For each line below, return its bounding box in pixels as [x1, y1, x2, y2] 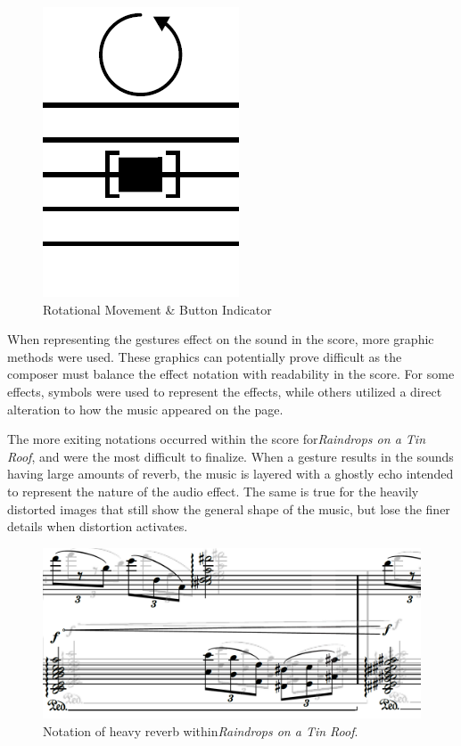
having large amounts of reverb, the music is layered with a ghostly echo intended [7, 464, 454, 483]
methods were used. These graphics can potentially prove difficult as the [7, 347, 402, 365]
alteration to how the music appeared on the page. [7, 399, 284, 418]
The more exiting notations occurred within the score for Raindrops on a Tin [7, 430, 426, 448]
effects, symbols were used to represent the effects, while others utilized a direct [7, 381, 442, 400]
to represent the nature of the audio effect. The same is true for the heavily [7, 481, 419, 500]
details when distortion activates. [7, 517, 188, 536]
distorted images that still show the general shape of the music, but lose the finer [7, 499, 450, 518]
